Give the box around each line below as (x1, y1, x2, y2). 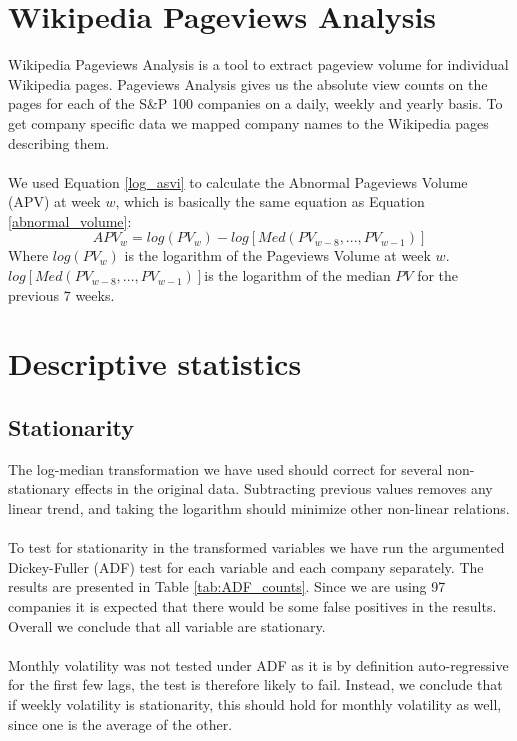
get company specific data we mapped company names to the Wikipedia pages (8, 112, 489, 133)
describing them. (8, 132, 110, 153)
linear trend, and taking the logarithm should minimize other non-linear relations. (8, 498, 510, 519)
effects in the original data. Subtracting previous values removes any (74, 478, 493, 499)
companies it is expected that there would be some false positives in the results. (8, 595, 497, 616)
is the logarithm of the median (204, 265, 391, 286)
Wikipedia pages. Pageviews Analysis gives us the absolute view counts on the (8, 73, 488, 94)
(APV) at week (8, 191, 101, 212)
